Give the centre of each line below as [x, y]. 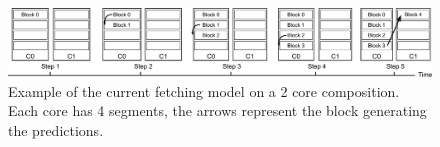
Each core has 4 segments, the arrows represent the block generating [217, 110]
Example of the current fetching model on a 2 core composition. [204, 90]
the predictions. [56, 129]
